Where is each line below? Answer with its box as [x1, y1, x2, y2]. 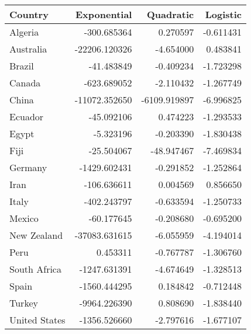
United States [9, 313, 66, 326]
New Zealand [9, 228, 63, 242]
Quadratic [147, 8, 194, 21]
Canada [9, 76, 41, 89]
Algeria [9, 25, 39, 39]
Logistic [205, 8, 242, 21]
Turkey [9, 296, 38, 309]
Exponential [75, 8, 132, 21]
